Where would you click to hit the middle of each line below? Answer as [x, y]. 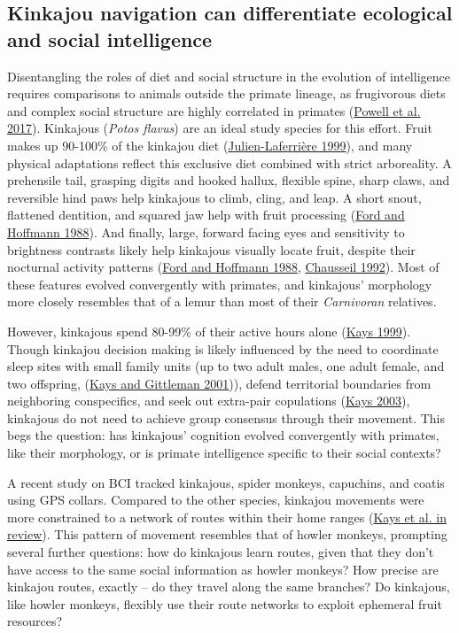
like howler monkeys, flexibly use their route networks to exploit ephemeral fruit [225, 603]
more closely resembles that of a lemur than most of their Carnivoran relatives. [222, 301]
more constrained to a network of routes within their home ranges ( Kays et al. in [227, 517]
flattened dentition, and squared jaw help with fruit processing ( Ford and [206, 215]
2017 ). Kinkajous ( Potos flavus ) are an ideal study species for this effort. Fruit [220, 128]
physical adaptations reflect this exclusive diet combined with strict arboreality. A [229, 162]
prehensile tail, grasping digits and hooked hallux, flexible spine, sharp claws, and [229, 180]
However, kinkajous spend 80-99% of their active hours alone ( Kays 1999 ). [209, 331]
